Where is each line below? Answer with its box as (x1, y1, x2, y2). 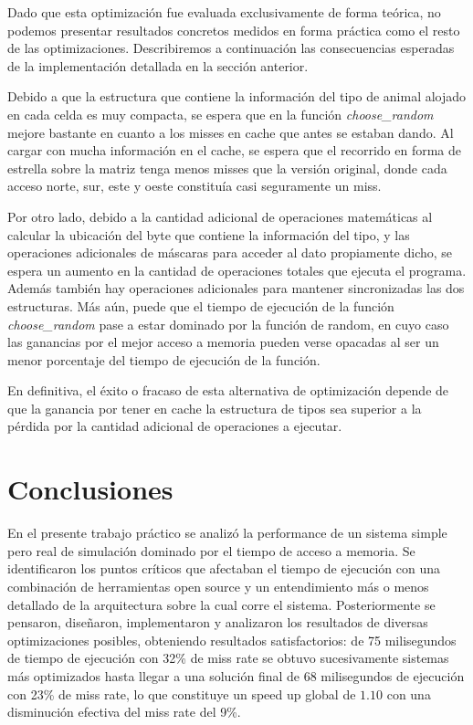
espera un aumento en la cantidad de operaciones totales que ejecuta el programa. (7, 260, 467, 279)
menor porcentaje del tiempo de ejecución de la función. (7, 350, 321, 369)
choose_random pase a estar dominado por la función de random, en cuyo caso (7, 314, 449, 333)
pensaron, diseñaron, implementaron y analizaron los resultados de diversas (7, 613, 428, 632)
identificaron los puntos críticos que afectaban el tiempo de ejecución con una (7, 559, 440, 578)
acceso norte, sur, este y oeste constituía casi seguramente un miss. (7, 176, 382, 195)
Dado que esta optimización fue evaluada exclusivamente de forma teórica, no (7, 3, 441, 21)
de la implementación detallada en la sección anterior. (7, 56, 309, 75)
